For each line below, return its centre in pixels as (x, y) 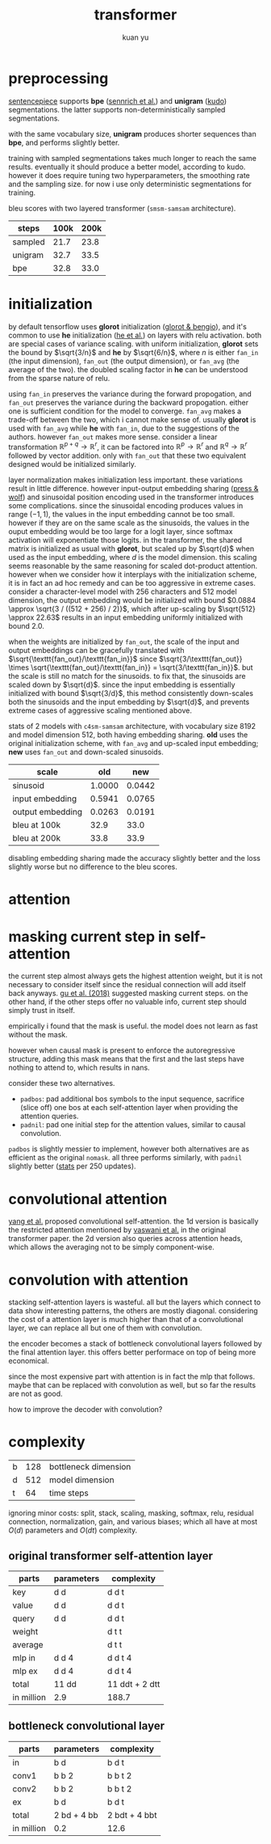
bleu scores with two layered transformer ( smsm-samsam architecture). (122, 208)
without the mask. (38, 1035)
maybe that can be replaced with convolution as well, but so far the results (132, 1385)
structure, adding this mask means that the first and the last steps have (126, 1059)
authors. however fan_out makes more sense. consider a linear (113, 437)
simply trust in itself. (42, 1011)
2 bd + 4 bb (76, 1815)
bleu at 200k (37, 838)
